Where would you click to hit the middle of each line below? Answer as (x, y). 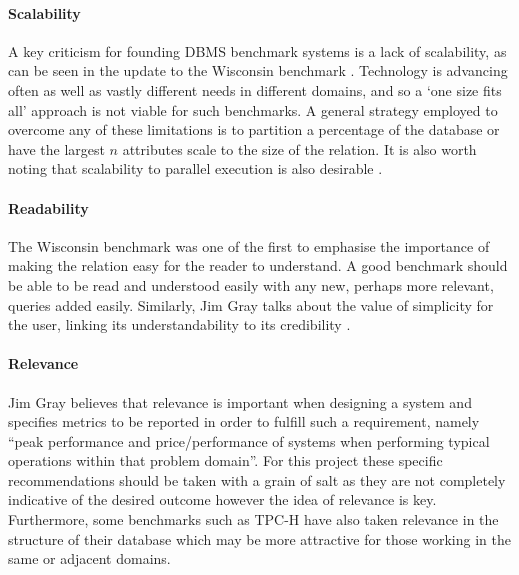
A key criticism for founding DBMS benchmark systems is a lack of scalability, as (257, 50)
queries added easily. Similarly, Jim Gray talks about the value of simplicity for (251, 304)
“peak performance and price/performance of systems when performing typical (249, 440)
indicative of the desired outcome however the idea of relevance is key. (222, 499)
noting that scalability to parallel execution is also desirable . (195, 168)
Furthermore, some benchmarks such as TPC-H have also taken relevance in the (253, 519)
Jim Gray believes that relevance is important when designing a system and (240, 401)
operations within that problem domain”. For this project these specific (225, 460)
